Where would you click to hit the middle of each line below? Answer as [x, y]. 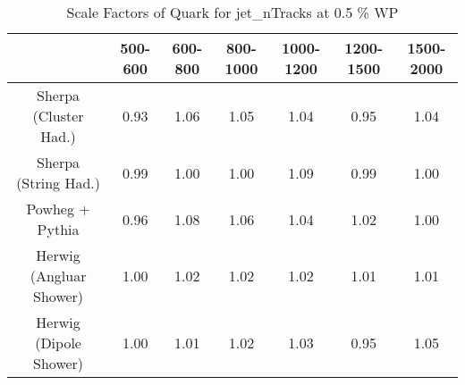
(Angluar [58, 276]
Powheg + [58, 209]
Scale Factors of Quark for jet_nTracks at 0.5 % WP [232, 12]
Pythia [58, 229]
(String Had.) [58, 183]
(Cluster [58, 116]
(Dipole [58, 343]
